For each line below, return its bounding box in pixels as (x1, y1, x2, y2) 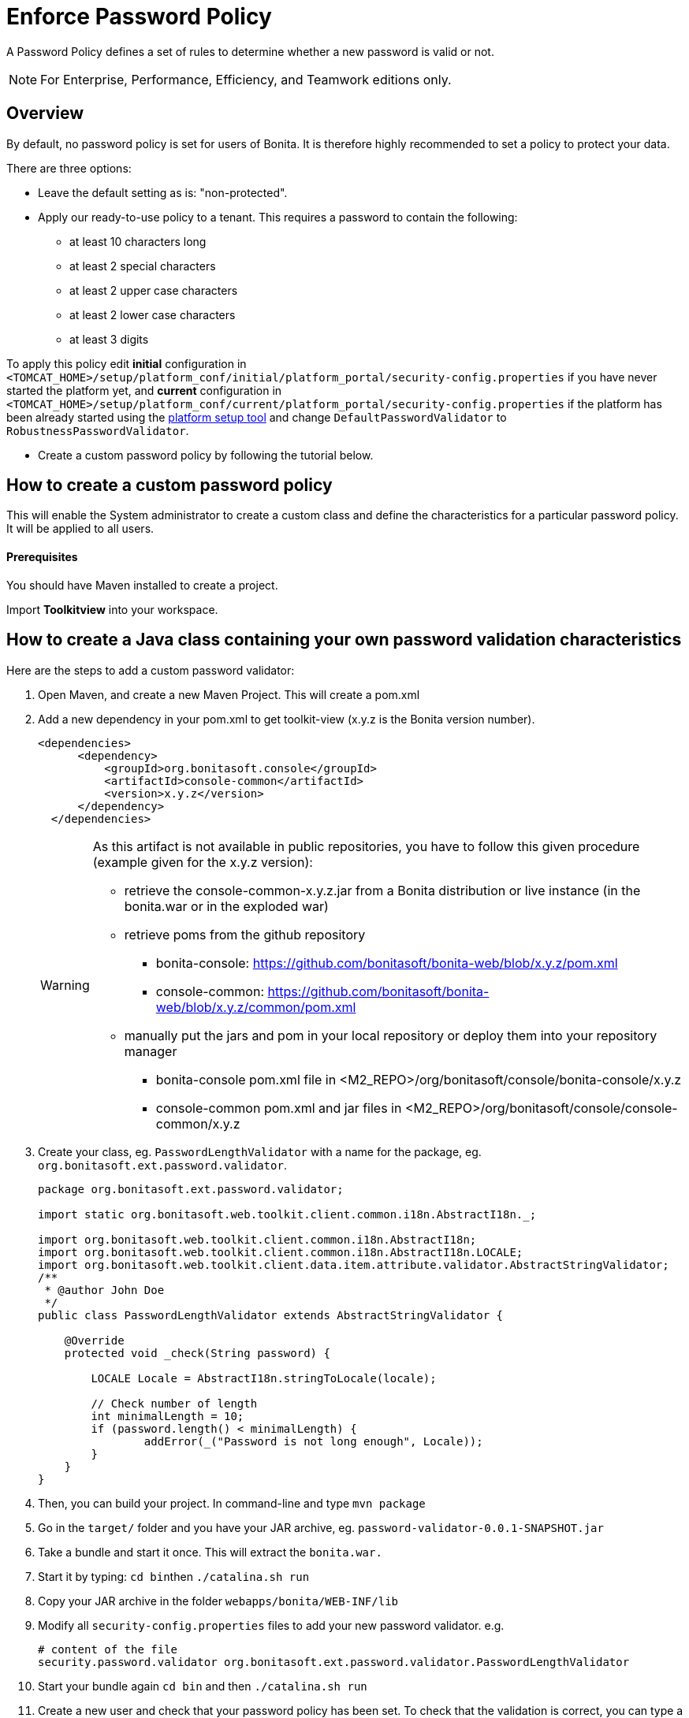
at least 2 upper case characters (69, 283, 238, 297)
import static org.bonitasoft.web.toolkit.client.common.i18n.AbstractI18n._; (38, 1207, 537, 1221)
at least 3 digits (69, 332, 149, 346)
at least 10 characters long (69, 234, 207, 248)
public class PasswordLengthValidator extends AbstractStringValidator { (38, 1308, 504, 1322)
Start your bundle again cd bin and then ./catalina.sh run (38, 1679, 367, 1693)
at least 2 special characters (69, 258, 216, 273)
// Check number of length (91, 1396, 258, 1410)
